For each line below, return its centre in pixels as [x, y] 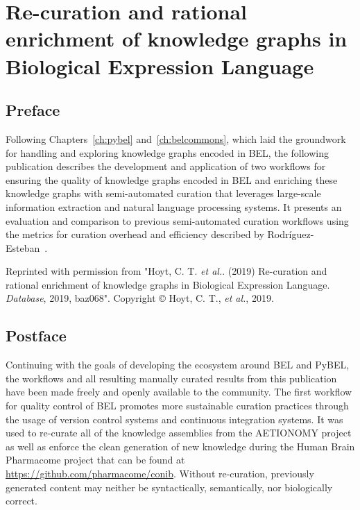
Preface [33, 110]
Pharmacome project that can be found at [95, 460]
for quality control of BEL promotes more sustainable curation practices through [177, 406]
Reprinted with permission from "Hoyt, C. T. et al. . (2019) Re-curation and [166, 271]
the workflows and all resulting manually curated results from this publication [171, 378]
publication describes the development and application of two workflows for [166, 166]
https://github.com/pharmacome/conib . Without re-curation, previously [160, 474]
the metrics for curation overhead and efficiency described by [135, 234]
